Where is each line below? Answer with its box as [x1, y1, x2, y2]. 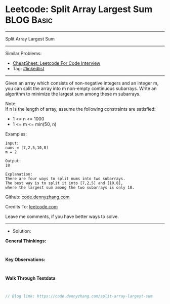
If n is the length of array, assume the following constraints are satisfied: [5, 106, 156, 112]
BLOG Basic [5, 14, 53, 26]
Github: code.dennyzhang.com [5, 194, 70, 200]
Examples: [5, 131, 27, 137]
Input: [5, 141, 19, 146]
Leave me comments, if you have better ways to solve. [5, 213, 119, 220]
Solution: [12, 228, 31, 234]
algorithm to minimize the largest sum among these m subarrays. [5, 91, 141, 97]
